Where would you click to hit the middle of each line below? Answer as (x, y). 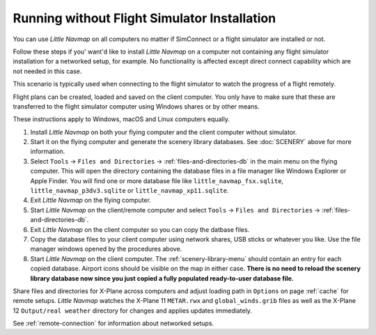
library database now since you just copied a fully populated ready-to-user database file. (162, 278)
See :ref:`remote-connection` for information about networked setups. (113, 323)
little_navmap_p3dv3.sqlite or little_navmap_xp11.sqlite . (130, 191)
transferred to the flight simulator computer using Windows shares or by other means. (136, 106)
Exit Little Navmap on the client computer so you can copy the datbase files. (140, 229)
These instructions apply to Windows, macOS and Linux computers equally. (121, 119)
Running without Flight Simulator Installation (144, 18)
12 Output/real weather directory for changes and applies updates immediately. (132, 311)
